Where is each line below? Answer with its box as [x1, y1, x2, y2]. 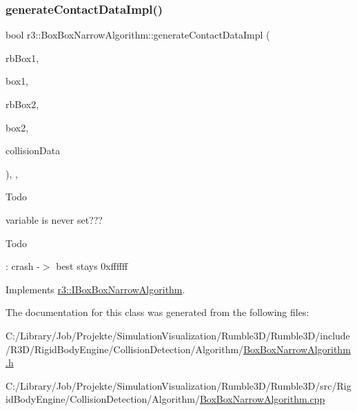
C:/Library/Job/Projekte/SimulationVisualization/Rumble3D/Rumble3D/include [6, 328, 350, 342]
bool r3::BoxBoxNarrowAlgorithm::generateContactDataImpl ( [6, 28, 270, 42]
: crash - [6, 259, 40, 273]
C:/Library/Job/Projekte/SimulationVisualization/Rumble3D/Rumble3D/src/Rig [6, 378, 351, 392]
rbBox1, [6, 50, 39, 65]
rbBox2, [6, 97, 39, 111]
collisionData [6, 143, 61, 158]
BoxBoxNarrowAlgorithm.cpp [199, 392, 325, 406]
